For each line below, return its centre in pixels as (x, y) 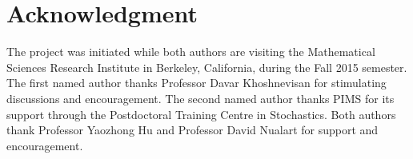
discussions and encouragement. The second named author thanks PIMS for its (200, 98)
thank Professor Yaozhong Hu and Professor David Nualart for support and (192, 130)
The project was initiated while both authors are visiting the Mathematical (191, 52)
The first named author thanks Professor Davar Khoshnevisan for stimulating (196, 83)
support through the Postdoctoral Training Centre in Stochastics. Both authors (201, 114)
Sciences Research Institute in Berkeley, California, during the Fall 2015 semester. (207, 67)
